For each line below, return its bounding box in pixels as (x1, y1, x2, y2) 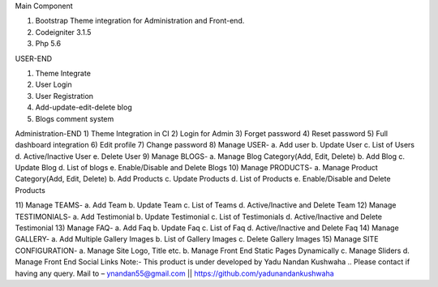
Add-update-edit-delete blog (35, 102, 133, 113)
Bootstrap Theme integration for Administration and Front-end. (35, 16, 245, 26)
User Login (35, 79, 72, 89)
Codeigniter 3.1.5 (35, 27, 92, 36)
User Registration (35, 91, 93, 101)
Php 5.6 (35, 39, 62, 49)
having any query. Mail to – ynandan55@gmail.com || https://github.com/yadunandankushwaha (15, 268, 334, 278)
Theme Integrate (35, 68, 91, 78)
